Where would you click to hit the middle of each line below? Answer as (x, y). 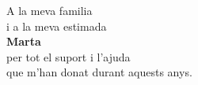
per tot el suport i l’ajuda (69, 56)
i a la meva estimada (57, 26)
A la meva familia (49, 10)
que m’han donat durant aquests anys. (99, 72)
